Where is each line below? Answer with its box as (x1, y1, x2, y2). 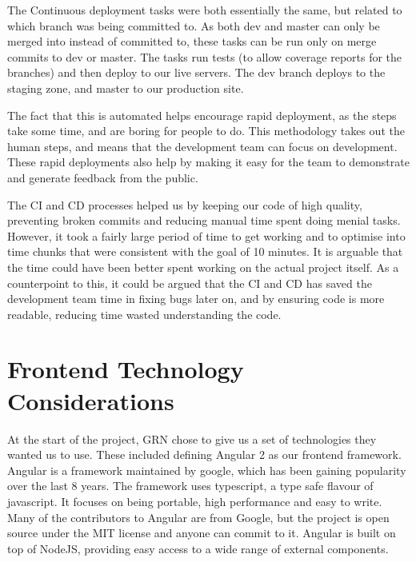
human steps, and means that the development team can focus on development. (7, 138, 398, 154)
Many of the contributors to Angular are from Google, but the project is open (7, 508, 390, 525)
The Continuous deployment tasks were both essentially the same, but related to (7, 2, 402, 18)
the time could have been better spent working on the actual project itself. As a (7, 258, 399, 275)
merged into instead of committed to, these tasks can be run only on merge (7, 33, 377, 50)
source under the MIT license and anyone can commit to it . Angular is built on (7, 524, 396, 541)
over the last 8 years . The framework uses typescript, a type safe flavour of (7, 477, 374, 494)
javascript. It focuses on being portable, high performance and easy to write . (7, 492, 382, 509)
